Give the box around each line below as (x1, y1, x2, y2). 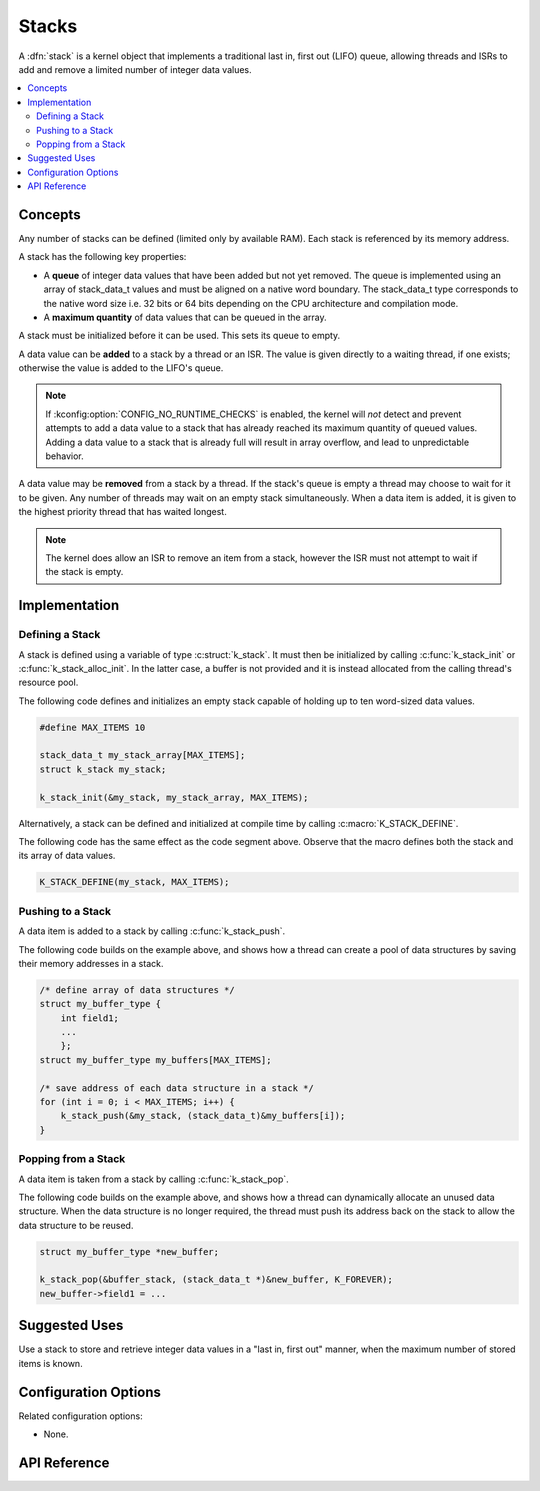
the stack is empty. (45, 566, 124, 578)
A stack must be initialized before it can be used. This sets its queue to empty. (18, 330, 341, 342)
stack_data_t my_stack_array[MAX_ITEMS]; (39, 750, 246, 761)
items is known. (18, 1357, 84, 1369)
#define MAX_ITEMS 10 (39, 721, 146, 733)
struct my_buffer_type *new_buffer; (39, 1246, 220, 1257)
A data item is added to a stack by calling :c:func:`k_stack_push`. (18, 925, 286, 937)
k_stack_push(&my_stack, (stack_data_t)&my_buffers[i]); (60, 1110, 346, 1122)
